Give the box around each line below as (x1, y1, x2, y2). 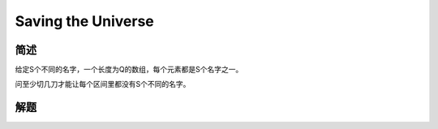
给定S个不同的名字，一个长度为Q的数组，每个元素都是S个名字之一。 (15, 65, 243, 75)
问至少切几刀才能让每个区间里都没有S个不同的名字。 (15, 80, 191, 89)
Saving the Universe (15, 12, 154, 30)
